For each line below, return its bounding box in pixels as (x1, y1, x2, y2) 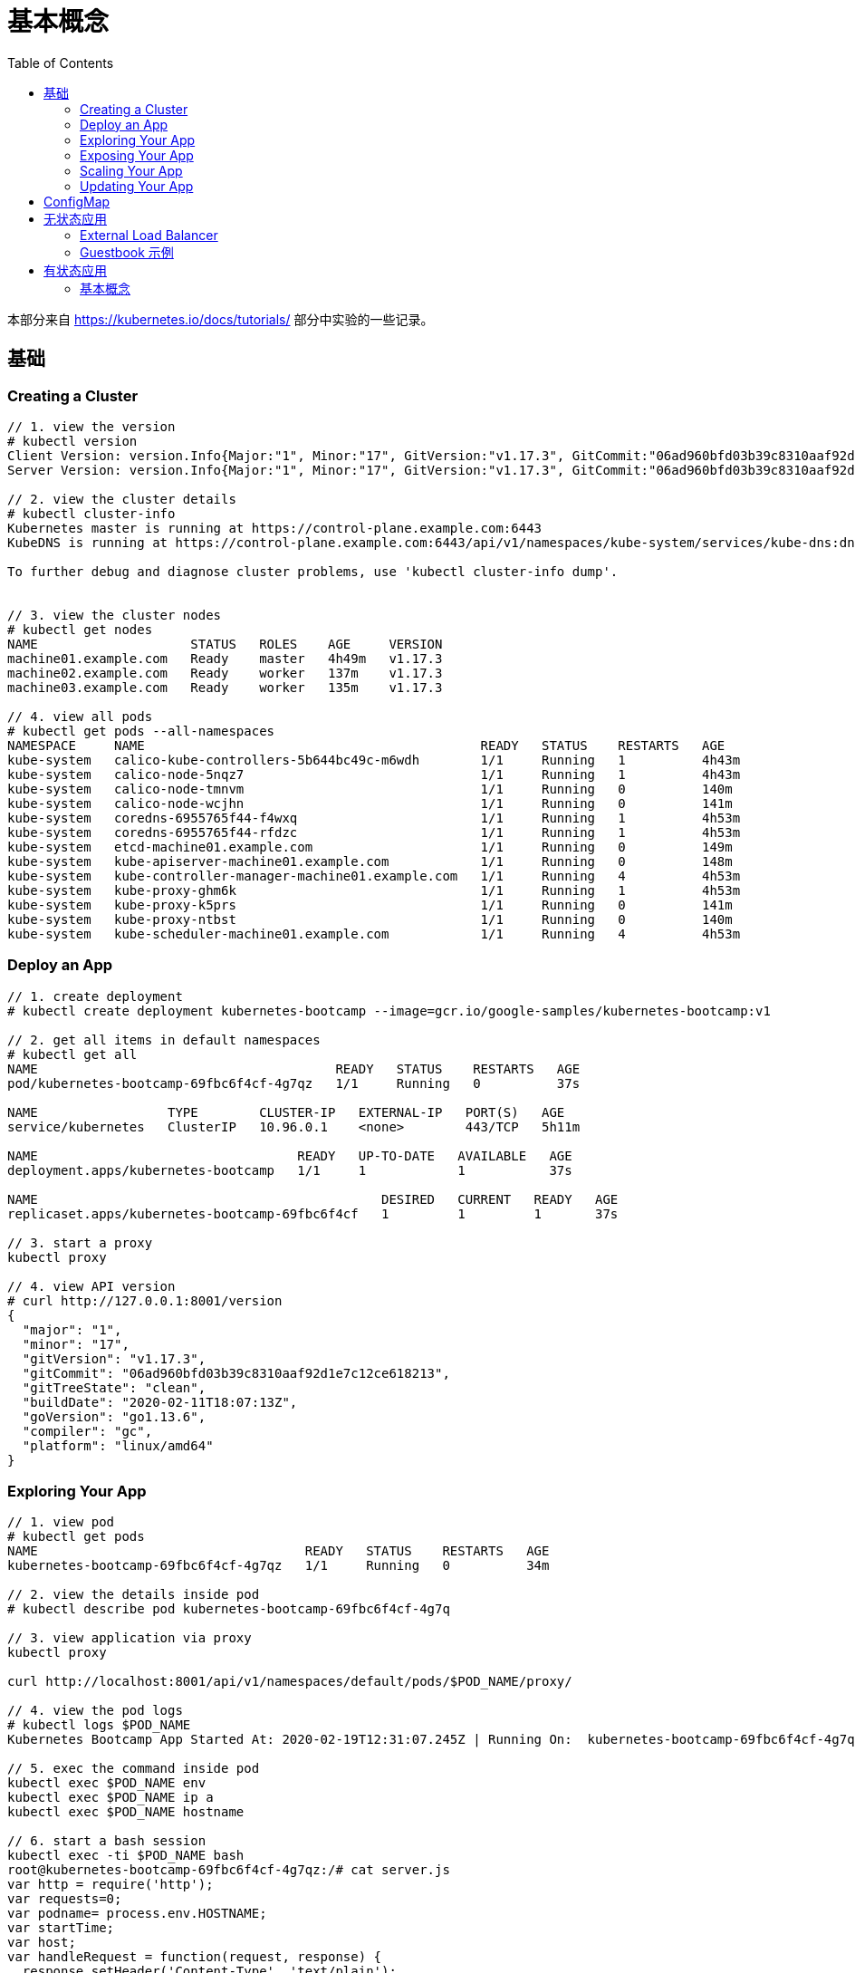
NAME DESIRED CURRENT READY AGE (7, 1191, 619, 1207)
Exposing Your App (80, 147, 194, 163)
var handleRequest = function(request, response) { (7, 1949, 382, 1965)
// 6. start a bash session (7, 1833, 207, 1849)
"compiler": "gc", (22, 1423, 153, 1439)
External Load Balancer (80, 226, 218, 243)
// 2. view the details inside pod (7, 1587, 260, 1602)
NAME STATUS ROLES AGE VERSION (7, 636, 443, 651)
